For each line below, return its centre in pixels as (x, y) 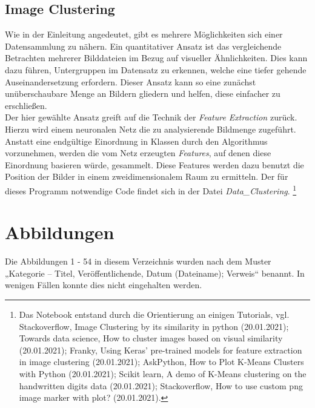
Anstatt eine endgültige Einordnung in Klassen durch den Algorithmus (136, 141)
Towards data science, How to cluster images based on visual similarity (151, 338)
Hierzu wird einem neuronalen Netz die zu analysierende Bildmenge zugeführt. (151, 129)
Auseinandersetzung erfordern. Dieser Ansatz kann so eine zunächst (131, 81)
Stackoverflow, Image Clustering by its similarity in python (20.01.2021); (154, 326)
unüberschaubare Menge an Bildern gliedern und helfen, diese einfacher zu (143, 94)
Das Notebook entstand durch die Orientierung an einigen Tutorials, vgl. (154, 314)
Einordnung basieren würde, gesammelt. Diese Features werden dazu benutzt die (154, 164)
